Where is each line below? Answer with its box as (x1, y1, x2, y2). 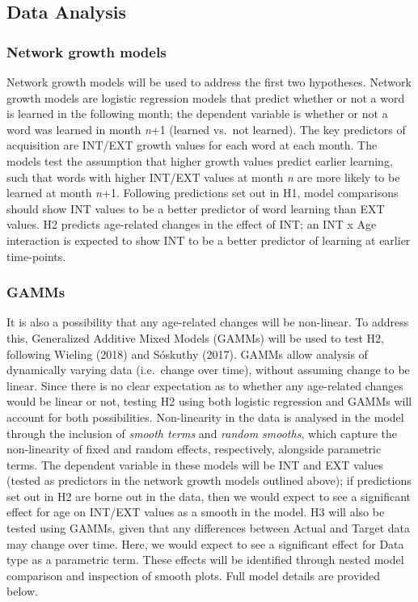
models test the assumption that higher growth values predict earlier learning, (6, 152, 393, 169)
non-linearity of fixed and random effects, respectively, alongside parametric (6, 440, 382, 457)
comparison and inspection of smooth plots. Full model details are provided (6, 566, 380, 583)
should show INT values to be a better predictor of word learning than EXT (6, 200, 385, 217)
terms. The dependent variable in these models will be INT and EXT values (6, 456, 384, 473)
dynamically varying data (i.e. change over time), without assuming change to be (6, 361, 410, 378)
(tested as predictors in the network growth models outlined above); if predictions (6, 472, 412, 489)
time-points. (6, 247, 66, 264)
